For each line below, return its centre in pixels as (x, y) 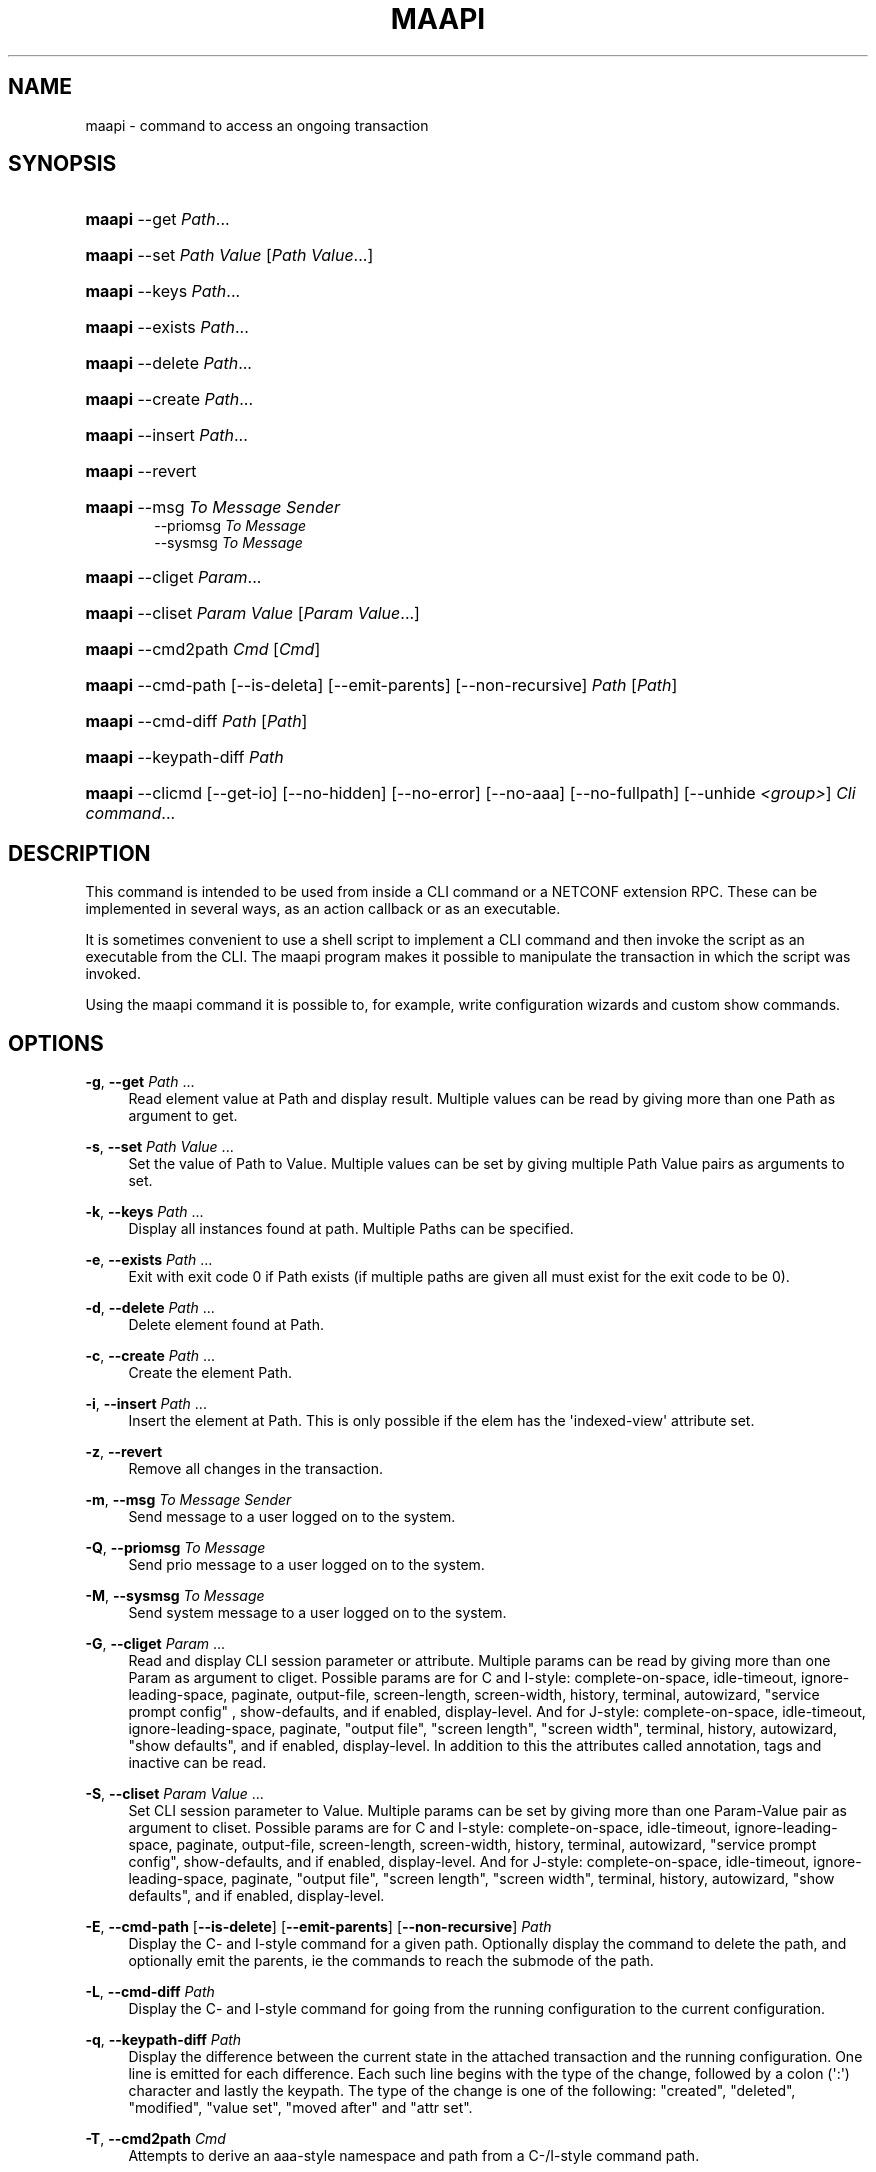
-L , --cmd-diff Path (150, 1992)
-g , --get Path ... (140, 1082)
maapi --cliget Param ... (173, 577)
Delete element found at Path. (226, 1325)
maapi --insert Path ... (166, 435)
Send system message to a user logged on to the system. (317, 1613)
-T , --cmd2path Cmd (155, 2139)
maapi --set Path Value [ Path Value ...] (229, 255)
